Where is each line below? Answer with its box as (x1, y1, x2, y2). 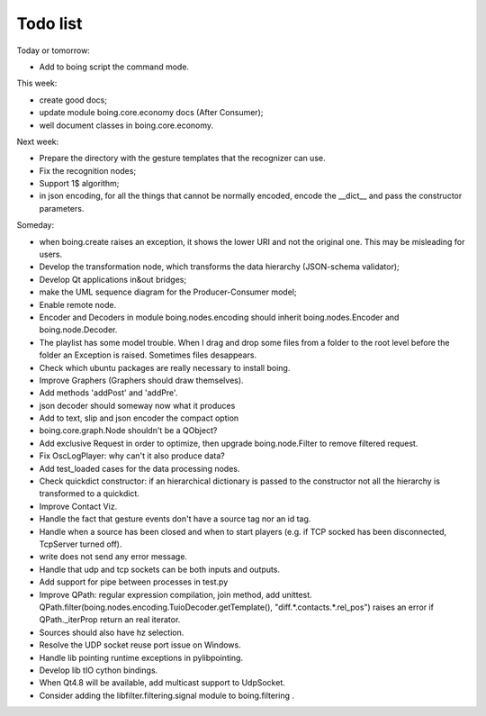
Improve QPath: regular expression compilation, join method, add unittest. (39, 589, 312, 600)
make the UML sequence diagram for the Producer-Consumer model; (39, 286, 297, 297)
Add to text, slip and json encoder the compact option (39, 412, 239, 423)
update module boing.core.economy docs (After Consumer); (39, 107, 264, 118)
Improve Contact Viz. (39, 501, 118, 512)
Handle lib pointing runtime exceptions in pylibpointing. (39, 652, 243, 663)
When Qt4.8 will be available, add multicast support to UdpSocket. (39, 677, 285, 688)
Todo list (16, 14, 83, 33)
